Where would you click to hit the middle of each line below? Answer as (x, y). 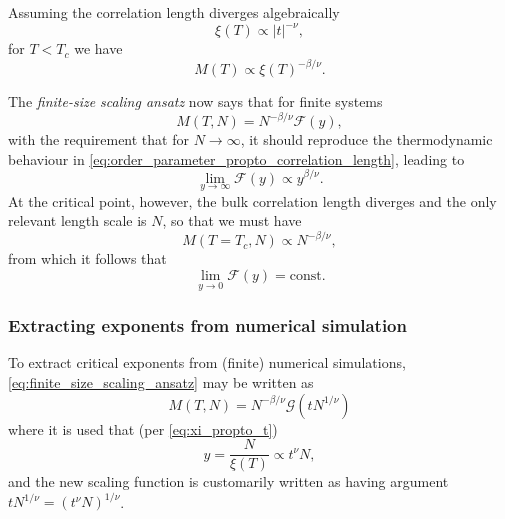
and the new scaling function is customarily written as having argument (228, 481)
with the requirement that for (98, 139)
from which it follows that (87, 258)
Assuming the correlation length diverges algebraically (174, 12)
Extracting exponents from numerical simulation (207, 325)
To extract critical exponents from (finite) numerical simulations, (207, 362)
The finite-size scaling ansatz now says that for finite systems (195, 101)
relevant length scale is (77, 220)
